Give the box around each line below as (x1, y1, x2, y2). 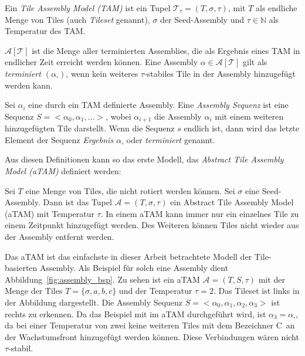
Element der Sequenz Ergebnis (5, 133, 114, 145)
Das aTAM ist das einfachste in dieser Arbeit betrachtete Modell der (5, 250, 252, 262)
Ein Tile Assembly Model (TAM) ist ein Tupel (5, 2, 171, 13)
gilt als (243, 56, 267, 68)
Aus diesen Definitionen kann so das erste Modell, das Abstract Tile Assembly (5, 153, 284, 165)
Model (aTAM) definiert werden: (5, 164, 121, 177)
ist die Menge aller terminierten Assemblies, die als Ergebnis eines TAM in (32, 44, 300, 56)
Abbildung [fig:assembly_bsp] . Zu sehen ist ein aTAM (5, 273, 200, 285)
